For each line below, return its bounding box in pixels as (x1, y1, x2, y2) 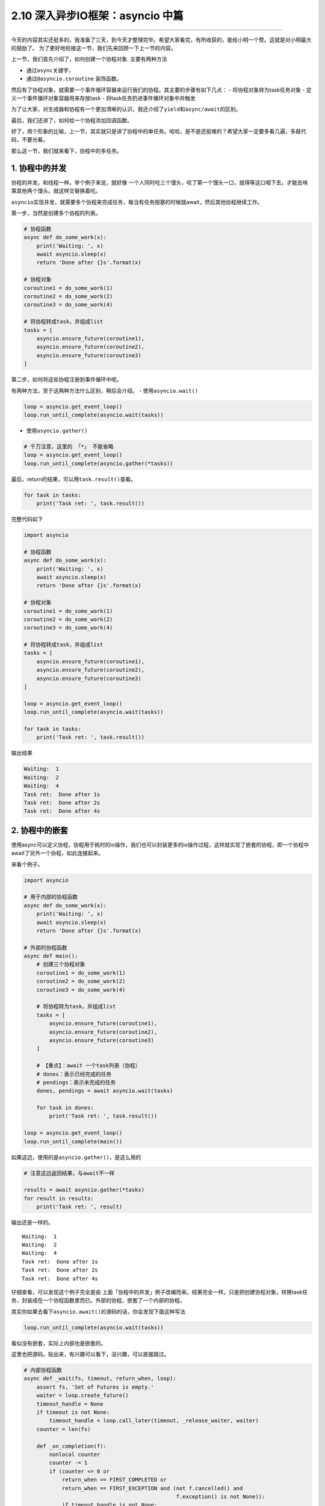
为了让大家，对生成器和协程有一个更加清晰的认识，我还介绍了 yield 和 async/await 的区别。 (11, 105, 241, 113)
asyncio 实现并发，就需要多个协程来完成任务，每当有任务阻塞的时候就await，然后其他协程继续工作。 (11, 198, 263, 205)
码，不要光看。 (11, 136, 48, 143)
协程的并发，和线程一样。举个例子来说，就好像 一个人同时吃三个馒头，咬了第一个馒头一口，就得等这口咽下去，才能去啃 (11, 178, 308, 186)
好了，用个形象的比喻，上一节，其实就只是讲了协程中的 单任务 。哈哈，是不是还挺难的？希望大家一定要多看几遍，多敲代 (11, 128, 306, 135)
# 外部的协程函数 (23, 944, 67, 951)
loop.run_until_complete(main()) (23, 1138, 123, 1145)
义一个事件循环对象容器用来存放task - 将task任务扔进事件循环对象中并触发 (11, 94, 196, 102)
